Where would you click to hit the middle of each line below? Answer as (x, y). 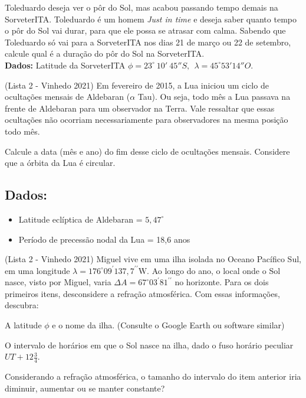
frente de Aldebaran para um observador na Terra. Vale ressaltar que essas (140, 108)
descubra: (22, 305)
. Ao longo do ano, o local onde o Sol (214, 270)
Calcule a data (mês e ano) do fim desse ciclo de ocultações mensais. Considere (147, 151)
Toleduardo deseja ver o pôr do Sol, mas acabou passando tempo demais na (142, 7)
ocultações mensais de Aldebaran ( (68, 97)
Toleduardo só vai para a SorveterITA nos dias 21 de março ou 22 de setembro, (148, 42)
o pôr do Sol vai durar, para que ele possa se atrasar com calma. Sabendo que (145, 30)
